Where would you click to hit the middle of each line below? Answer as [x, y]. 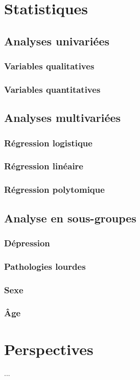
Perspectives [49, 349]
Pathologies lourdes [45, 266]
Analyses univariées [57, 41]
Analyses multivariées [63, 118]
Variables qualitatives [49, 66]
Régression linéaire [44, 166]
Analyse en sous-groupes [70, 218]
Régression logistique [48, 143]
